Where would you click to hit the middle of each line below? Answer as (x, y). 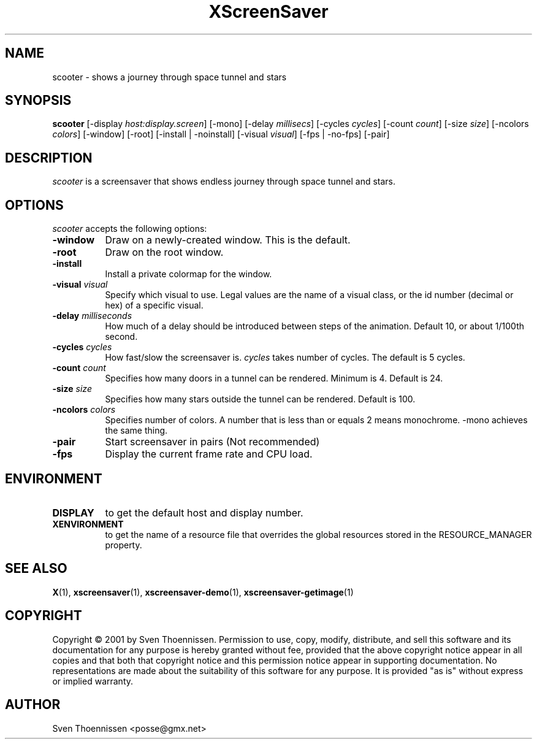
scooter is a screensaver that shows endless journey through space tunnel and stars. (224, 182)
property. (124, 545)
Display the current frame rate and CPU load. (209, 454)
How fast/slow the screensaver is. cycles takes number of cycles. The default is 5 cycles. (285, 358)
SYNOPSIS (38, 101)
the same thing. (136, 431)
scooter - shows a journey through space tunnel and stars (169, 77)
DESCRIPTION (49, 158)
